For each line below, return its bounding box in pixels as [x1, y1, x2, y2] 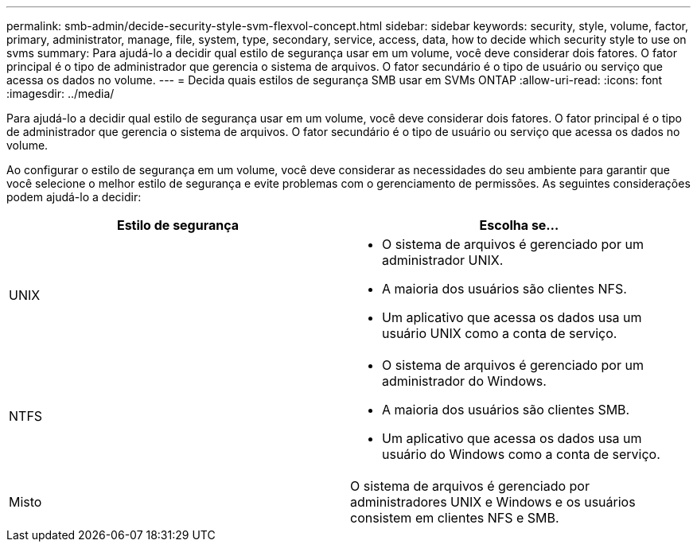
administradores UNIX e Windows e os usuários [350, 494, 636, 510]
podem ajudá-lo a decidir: [6, 190, 142, 204]
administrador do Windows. [382, 373, 547, 389]
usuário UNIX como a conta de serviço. [382, 325, 617, 341]
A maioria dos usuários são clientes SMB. [382, 402, 630, 418]
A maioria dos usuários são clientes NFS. [382, 281, 627, 297]
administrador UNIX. [382, 252, 504, 268]
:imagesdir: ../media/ [6, 87, 115, 100]
